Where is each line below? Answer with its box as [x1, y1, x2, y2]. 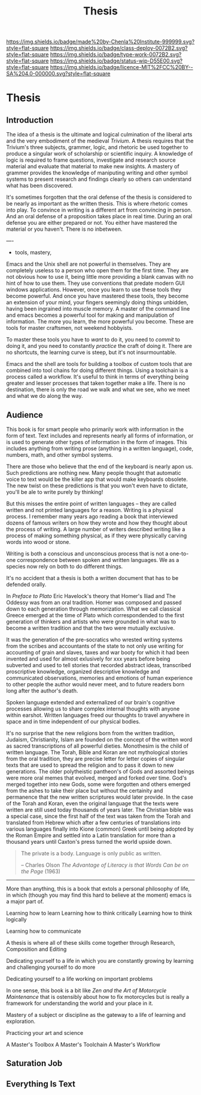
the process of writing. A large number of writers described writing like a [6, 526, 185, 532]
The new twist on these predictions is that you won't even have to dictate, [6, 482, 188, 489]
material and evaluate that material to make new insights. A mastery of [6, 163, 179, 170]
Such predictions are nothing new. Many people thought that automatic [6, 469, 181, 476]
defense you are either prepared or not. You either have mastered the [6, 219, 178, 227]
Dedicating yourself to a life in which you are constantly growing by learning [6, 957, 194, 964]
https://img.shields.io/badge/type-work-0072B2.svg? [50, 51, 182, 58]
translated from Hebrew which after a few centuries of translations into [6, 819, 181, 826]
